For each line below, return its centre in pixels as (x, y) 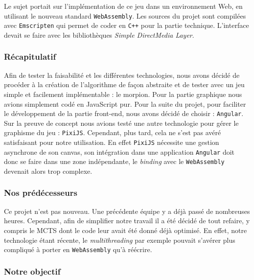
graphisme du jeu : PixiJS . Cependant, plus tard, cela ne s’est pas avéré (113, 132)
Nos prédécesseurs (41, 193)
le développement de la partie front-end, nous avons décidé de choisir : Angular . (124, 113)
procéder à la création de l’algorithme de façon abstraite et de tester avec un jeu (124, 84)
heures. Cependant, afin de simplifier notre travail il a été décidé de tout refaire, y (127, 221)
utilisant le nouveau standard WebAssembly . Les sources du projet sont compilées (125, 15)
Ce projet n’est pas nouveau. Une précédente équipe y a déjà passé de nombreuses (127, 211)
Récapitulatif (30, 57)
